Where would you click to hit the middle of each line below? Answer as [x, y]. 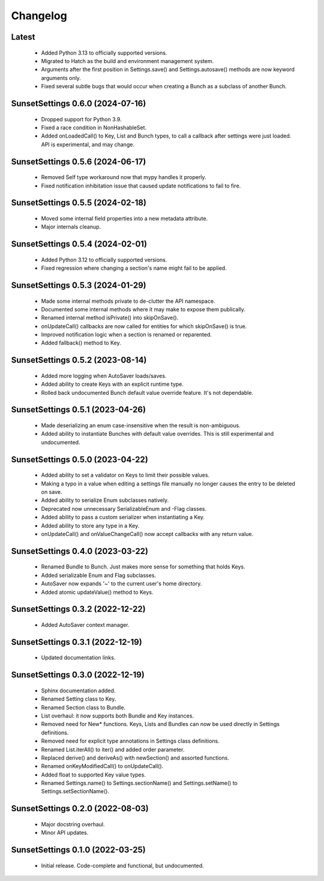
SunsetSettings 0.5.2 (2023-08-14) [79, 360]
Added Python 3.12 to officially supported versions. [104, 260]
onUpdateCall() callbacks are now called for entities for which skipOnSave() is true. [144, 326]
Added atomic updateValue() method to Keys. [97, 592]
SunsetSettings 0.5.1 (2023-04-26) [79, 410]
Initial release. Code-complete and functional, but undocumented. [122, 865]
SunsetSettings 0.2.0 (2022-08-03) [80, 809]
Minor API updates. [65, 833]
